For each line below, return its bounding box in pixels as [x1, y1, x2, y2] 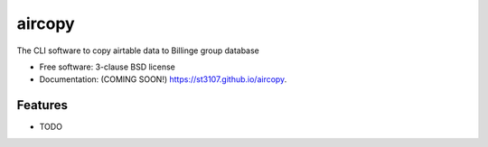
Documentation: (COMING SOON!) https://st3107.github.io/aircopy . [39, 74, 287, 85]
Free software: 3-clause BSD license [39, 61, 175, 72]
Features [16, 97, 68, 113]
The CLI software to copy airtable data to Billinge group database [16, 45, 259, 56]
